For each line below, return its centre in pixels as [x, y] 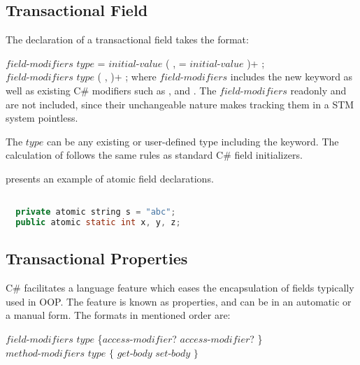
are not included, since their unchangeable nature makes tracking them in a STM [180, 104]
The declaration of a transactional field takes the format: [127, 40]
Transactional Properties [97, 258]
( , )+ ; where [127, 77]
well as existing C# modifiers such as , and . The [111, 90]
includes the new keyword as [291, 77]
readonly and [318, 90]
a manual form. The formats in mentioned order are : [118, 315]
